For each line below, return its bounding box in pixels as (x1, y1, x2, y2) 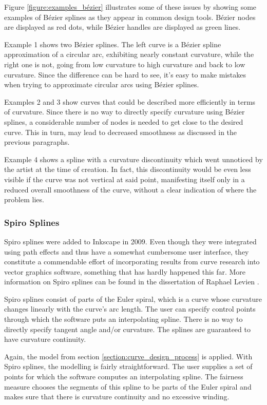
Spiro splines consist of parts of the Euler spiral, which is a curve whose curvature (4, 293, 262, 304)
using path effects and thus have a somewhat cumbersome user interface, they (4, 246, 249, 257)
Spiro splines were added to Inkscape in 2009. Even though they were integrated (4, 236, 257, 246)
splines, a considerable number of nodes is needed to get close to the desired (4, 116, 243, 127)
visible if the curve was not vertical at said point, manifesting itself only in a (4, 173, 245, 184)
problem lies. (4, 194, 44, 205)
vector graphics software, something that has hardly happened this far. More (4, 266, 246, 277)
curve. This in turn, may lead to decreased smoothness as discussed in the (4, 126, 237, 137)
